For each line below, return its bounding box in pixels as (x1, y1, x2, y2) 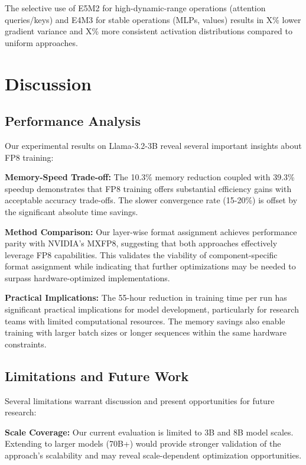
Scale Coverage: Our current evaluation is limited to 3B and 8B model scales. (5, 425, 294, 438)
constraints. (5, 337, 47, 350)
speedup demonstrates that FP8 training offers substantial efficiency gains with (5, 182, 292, 194)
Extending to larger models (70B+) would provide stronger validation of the (5, 437, 281, 450)
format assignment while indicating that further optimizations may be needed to (5, 260, 296, 272)
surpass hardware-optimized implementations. (5, 271, 170, 284)
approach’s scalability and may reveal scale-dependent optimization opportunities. (5, 449, 302, 461)
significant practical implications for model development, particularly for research (5, 303, 299, 316)
